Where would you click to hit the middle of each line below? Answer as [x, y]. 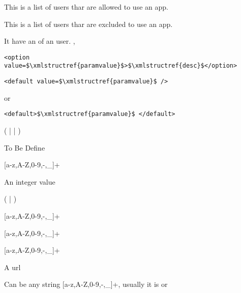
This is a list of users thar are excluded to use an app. [88, 24]
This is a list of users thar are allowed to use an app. [86, 7]
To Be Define [25, 147]
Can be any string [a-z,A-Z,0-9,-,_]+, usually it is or [86, 284]
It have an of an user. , [40, 41]
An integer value [30, 181]
